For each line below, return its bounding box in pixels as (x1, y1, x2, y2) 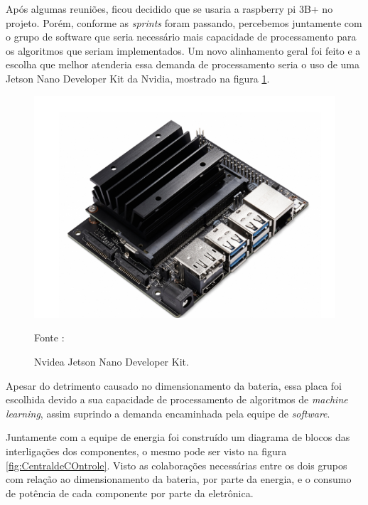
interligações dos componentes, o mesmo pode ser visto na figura (6, 444, 287, 458)
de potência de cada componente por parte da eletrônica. (6, 485, 254, 500)
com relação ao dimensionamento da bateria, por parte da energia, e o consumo (6, 472, 352, 487)
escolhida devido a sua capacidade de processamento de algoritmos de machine (6, 392, 348, 407)
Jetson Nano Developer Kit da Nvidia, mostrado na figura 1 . (6, 70, 270, 85)
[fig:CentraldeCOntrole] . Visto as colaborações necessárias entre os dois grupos (6, 457, 347, 472)
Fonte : (34, 330, 65, 345)
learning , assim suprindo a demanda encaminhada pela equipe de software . (6, 405, 330, 420)
